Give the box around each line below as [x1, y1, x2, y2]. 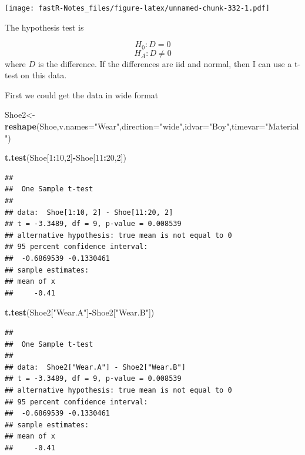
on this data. [21, 69, 67, 81]
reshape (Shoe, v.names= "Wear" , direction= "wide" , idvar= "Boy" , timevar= [5, 120, 266, 132]
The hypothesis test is [5, 21, 84, 33]
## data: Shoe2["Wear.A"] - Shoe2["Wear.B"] [5, 363, 186, 371]
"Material [265, 120, 299, 132]
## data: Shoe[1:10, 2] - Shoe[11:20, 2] [5, 208, 173, 217]
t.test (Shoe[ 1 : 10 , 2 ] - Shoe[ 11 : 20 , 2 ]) [5, 151, 126, 164]
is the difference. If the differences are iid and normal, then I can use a [38, 57, 292, 69]
